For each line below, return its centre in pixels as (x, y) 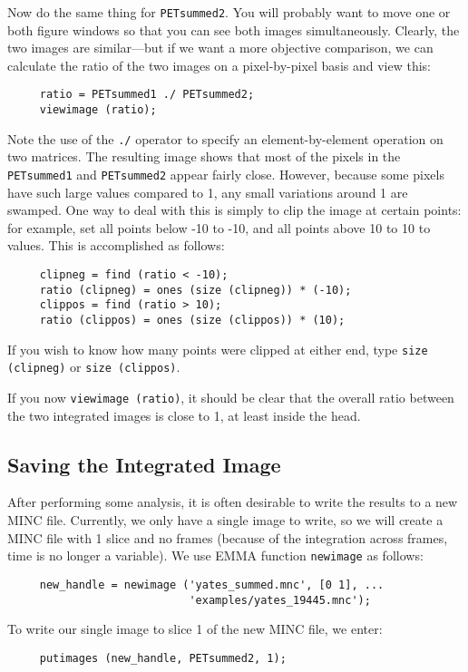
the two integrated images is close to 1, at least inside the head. (184, 415)
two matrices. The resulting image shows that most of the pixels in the (204, 156)
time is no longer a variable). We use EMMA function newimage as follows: (215, 555)
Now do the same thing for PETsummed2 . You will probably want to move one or (229, 12)
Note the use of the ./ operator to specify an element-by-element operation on (225, 138)
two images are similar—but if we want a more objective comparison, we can (220, 48)
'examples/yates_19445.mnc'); (280, 600)
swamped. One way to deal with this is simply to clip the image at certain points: (234, 210)
